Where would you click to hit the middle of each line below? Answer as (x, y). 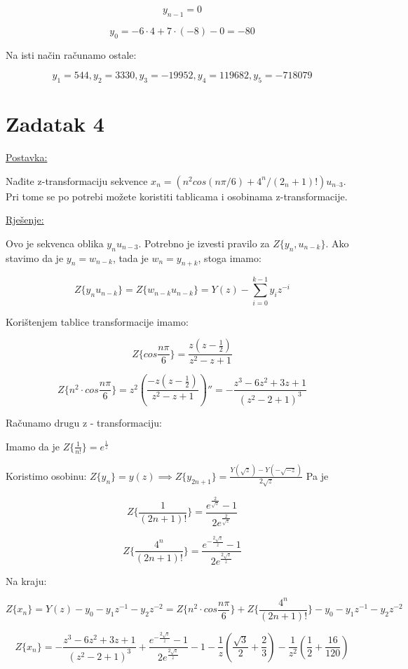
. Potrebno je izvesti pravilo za (204, 243)
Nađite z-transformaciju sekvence (77, 180)
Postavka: (27, 157)
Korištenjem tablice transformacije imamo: (97, 321)
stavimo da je (35, 257)
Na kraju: (26, 580)
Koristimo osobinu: (46, 475)
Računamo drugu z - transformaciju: (84, 423)
